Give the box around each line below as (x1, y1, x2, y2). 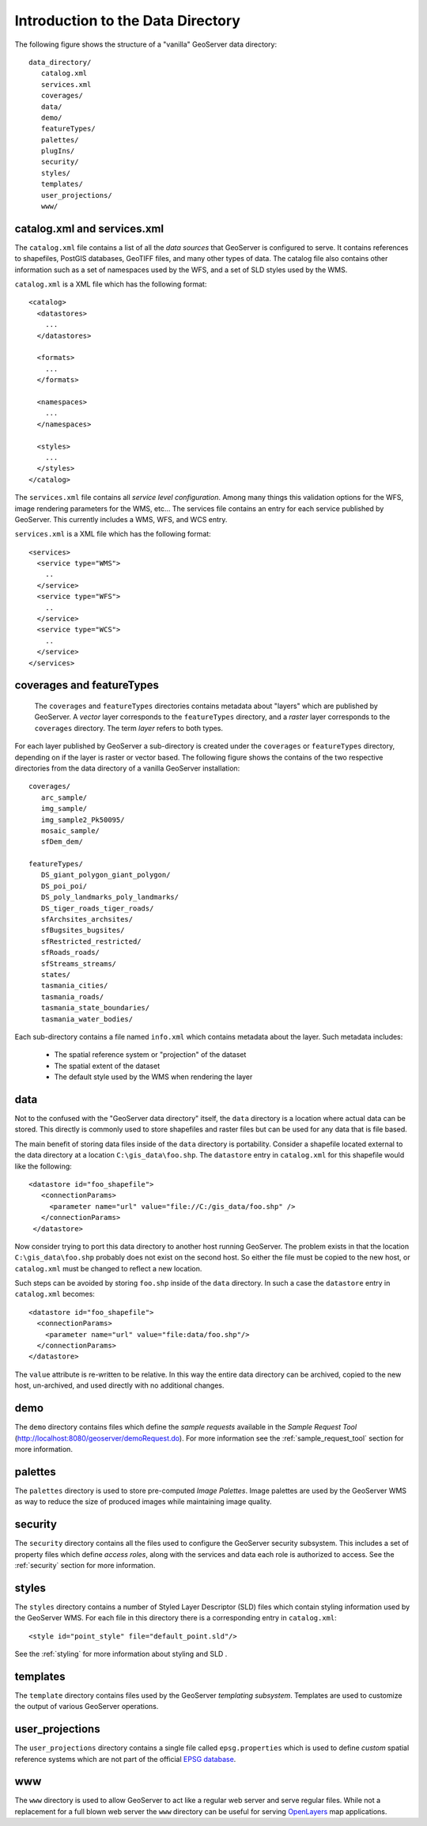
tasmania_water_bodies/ (40, 1014, 134, 1024)
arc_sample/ (40, 793, 88, 802)
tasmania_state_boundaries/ (40, 1003, 150, 1013)
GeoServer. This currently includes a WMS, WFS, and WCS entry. (14, 514, 228, 524)
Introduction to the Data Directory (14, 12, 241, 29)
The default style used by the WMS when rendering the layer (54, 1072, 253, 1082)
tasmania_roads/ (40, 992, 104, 1001)
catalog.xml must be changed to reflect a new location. (14, 1263, 202, 1273)
